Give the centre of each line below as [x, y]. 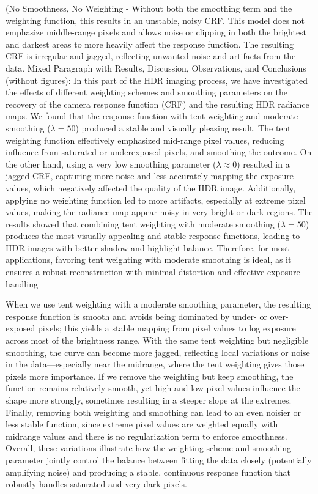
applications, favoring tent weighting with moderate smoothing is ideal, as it [149, 260]
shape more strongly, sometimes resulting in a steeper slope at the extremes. [149, 400]
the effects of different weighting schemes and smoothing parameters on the [146, 92]
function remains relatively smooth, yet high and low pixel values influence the [153, 388]
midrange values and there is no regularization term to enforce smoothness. [146, 436]
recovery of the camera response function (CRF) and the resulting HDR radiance [157, 104]
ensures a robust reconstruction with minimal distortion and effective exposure [153, 272]
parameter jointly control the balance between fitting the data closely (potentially [159, 459]
